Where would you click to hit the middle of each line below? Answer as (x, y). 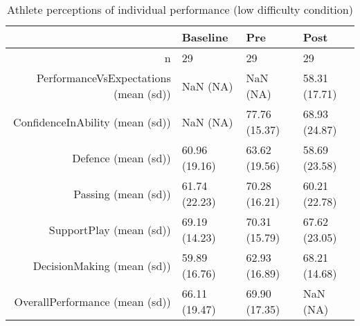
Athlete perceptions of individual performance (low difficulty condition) (180, 9)
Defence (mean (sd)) (121, 157)
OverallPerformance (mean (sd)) (92, 301)
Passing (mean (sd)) (122, 193)
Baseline (205, 37)
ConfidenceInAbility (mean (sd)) (92, 122)
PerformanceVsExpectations (103, 78)
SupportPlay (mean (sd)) (110, 229)
